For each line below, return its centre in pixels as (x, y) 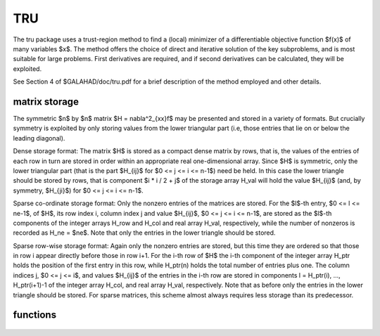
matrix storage (46, 102)
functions (34, 315)
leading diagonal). (39, 138)
